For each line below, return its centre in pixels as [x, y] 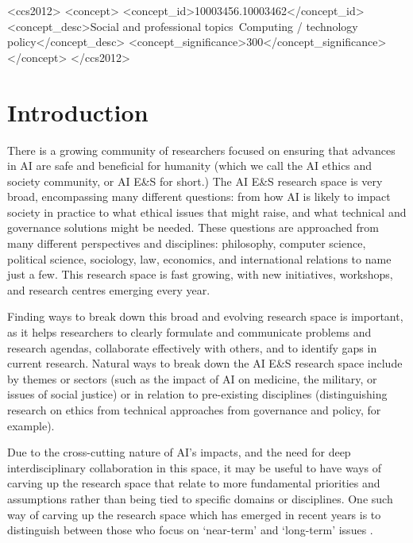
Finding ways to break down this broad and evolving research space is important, [205, 316]
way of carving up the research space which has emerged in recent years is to [194, 514]
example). [31, 425]
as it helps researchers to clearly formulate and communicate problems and [189, 332]
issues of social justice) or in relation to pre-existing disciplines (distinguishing [197, 394]
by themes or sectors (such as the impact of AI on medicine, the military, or [192, 378]
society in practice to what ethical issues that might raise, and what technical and [207, 212]
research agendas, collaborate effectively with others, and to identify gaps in [192, 347]
